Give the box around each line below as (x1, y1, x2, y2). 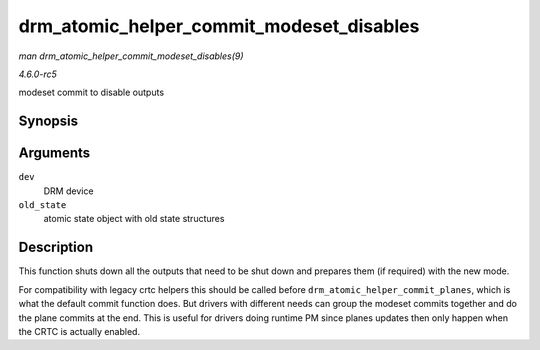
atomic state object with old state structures (43, 213, 225, 225)
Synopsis (18, 113, 79, 130)
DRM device (43, 185, 94, 197)
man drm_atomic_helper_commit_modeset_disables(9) (18, 50, 244, 62)
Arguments (18, 145, 91, 162)
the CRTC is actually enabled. (18, 325, 140, 337)
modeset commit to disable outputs (18, 86, 165, 99)
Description (18, 239, 94, 256)
